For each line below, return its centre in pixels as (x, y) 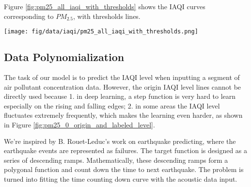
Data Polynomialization (64, 57)
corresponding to (29, 16)
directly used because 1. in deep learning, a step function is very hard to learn (120, 96)
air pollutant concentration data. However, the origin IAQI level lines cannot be (123, 86)
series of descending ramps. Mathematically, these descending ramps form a (116, 160)
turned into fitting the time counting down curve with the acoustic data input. (121, 179)
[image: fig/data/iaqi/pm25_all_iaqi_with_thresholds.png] (101, 32)
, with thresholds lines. (107, 16)
